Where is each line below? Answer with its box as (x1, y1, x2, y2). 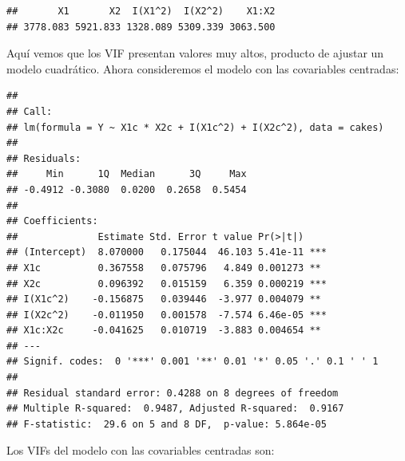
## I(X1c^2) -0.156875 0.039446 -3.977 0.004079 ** (6, 294, 321, 305)
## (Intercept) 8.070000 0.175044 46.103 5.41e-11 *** (6, 246, 327, 258)
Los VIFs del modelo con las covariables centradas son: (6, 442, 275, 459)
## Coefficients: (6, 215, 98, 227)
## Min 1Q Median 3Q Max (6, 168, 247, 180)
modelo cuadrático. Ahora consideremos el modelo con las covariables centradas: (6, 60, 399, 77)
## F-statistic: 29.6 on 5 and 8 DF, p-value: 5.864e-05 (6, 418, 327, 430)
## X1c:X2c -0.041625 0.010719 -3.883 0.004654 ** (6, 325, 321, 337)
